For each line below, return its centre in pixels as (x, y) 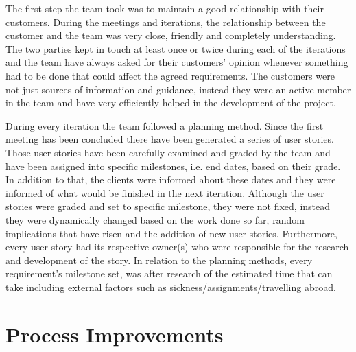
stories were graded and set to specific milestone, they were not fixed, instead (168, 206)
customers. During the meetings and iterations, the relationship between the (166, 22)
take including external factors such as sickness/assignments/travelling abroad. (171, 286)
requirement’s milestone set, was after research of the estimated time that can (169, 273)
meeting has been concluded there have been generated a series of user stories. (170, 139)
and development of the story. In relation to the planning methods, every (159, 260)
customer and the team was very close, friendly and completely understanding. (171, 35)
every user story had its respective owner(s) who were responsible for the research (177, 247)
